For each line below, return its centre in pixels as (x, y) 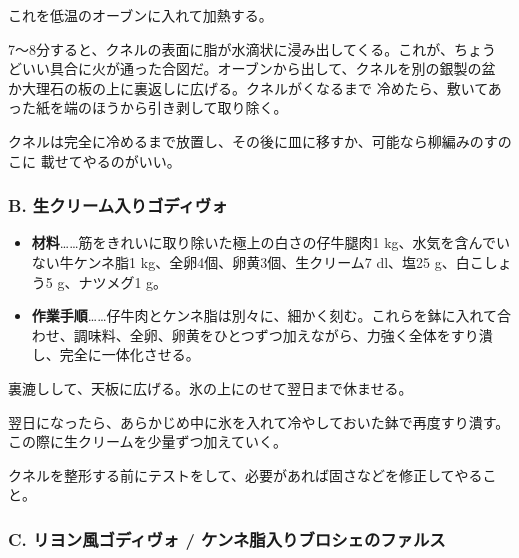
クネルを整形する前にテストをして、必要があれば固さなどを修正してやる (245, 474)
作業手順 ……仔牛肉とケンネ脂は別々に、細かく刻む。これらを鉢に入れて (264, 315)
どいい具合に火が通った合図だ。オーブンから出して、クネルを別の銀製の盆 (252, 68)
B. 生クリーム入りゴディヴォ (118, 205)
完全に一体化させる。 (129, 354)
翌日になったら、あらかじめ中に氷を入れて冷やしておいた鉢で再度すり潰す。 (259, 421)
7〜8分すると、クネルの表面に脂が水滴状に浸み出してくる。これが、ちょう (252, 48)
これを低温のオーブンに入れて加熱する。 (140, 15)
